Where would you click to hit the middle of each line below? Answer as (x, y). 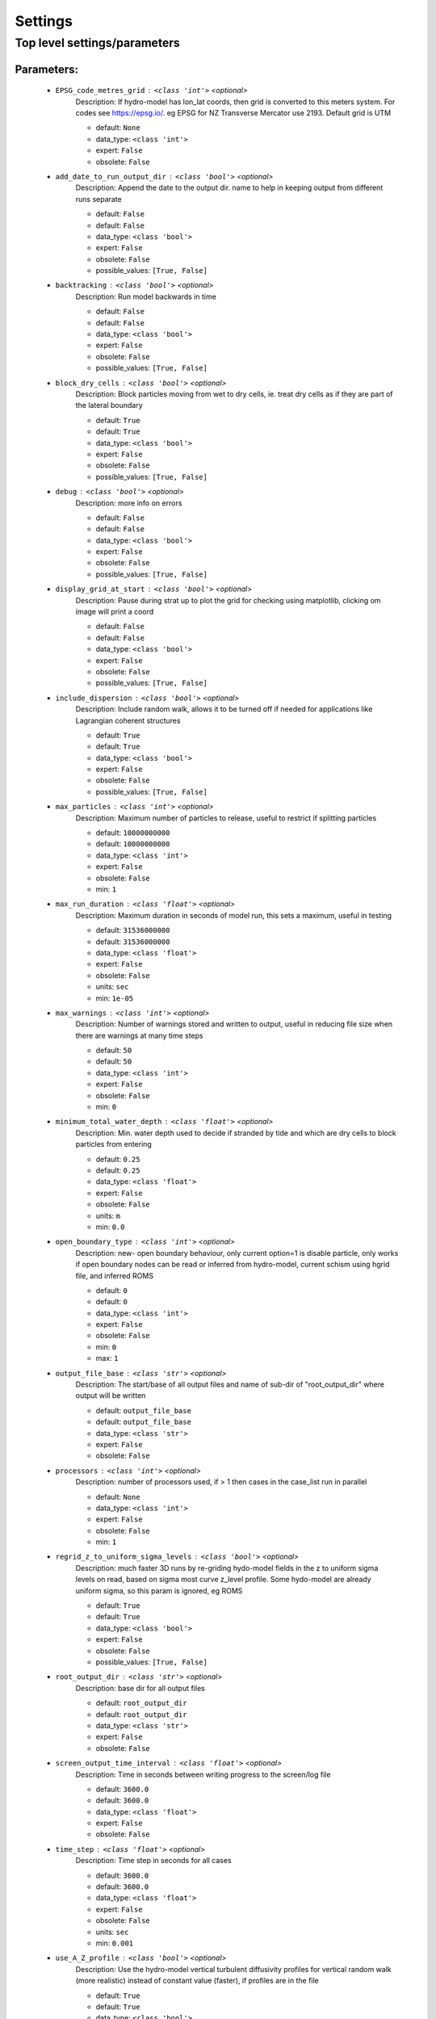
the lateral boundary (109, 405)
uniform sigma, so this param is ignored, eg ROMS (159, 1590)
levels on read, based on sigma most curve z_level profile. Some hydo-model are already (223, 1580)
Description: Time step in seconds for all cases (153, 1861)
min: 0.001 (115, 1943)
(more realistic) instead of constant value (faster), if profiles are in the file (197, 1981)
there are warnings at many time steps (139, 1035)
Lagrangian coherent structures (128, 720)
